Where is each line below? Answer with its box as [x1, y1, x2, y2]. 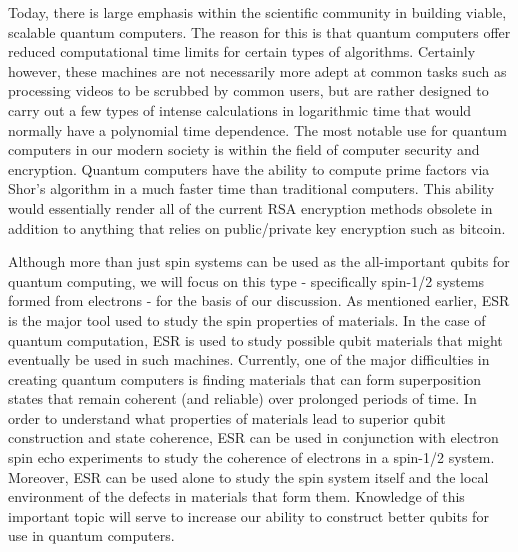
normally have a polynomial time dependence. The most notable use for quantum [8, 119, 507, 140]
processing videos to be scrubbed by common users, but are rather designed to [8, 80, 489, 101]
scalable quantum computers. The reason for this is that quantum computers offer [8, 21, 511, 42]
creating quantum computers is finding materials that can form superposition [8, 368, 482, 389]
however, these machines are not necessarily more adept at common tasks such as [8, 60, 507, 81]
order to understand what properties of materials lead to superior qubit [8, 407, 446, 428]
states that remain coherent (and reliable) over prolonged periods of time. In [8, 388, 477, 409]
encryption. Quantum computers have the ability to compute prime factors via [8, 158, 490, 179]
